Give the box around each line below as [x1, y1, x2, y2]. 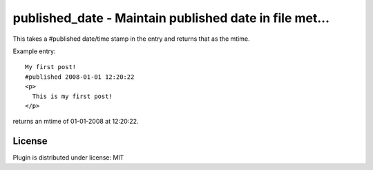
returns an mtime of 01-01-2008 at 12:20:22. [12, 117, 139, 126]
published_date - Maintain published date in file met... [12, 10, 330, 26]
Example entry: [12, 47, 56, 55]
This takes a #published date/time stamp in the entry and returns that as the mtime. [12, 35, 250, 43]
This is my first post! [32, 92, 113, 100]
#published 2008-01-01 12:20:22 [25, 73, 135, 81]
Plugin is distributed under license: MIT [12, 153, 124, 162]
